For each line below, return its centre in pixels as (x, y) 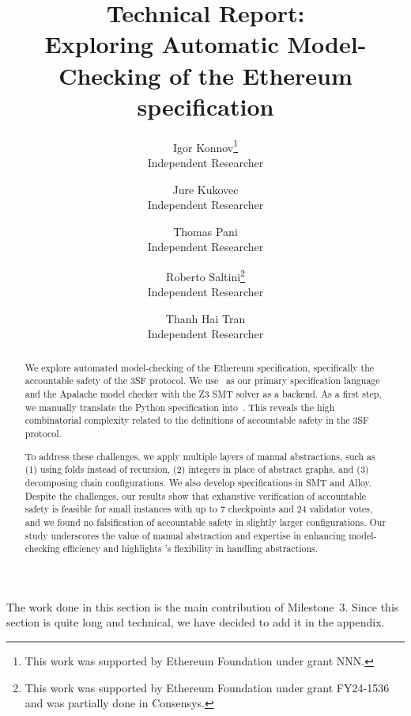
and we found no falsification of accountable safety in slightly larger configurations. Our (205, 522)
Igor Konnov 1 (205, 146)
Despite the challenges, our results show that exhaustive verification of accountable (196, 495)
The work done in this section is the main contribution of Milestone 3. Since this (203, 606)
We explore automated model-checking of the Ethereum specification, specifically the (200, 367)
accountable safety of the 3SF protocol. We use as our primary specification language (202, 381)
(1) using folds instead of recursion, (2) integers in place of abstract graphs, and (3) (197, 469)
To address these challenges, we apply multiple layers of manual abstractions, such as (200, 456)
